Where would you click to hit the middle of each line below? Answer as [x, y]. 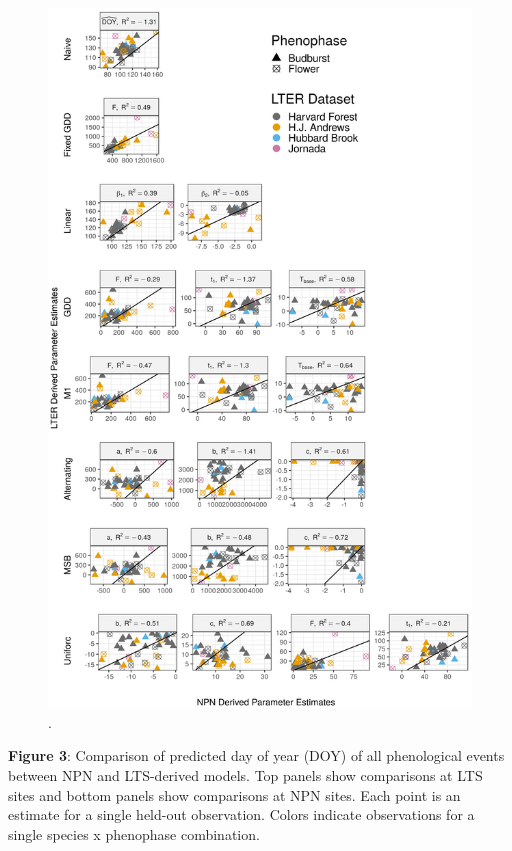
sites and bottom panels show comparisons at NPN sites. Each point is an [234, 794]
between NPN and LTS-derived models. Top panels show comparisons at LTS [245, 775]
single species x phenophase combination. [134, 833]
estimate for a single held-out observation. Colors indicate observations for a [241, 814]
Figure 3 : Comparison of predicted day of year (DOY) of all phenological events [256, 755]
